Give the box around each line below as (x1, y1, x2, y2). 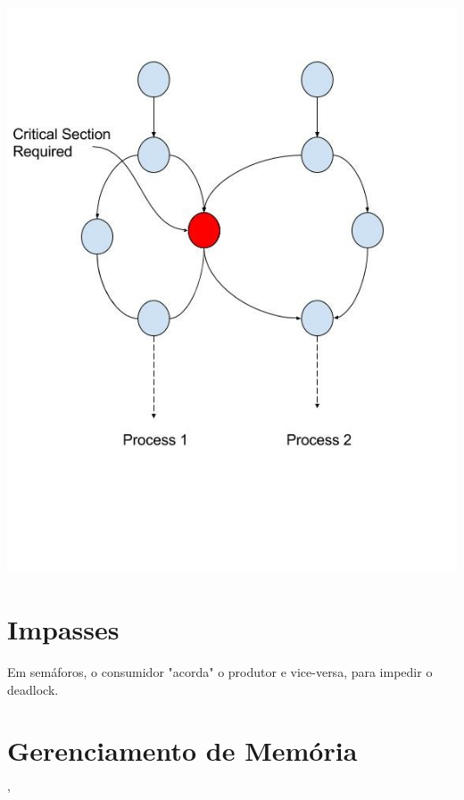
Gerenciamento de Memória (7, 732, 358, 769)
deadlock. (7, 680, 59, 698)
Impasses (7, 611, 120, 647)
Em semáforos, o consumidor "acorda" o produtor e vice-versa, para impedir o (7, 663, 433, 681)
